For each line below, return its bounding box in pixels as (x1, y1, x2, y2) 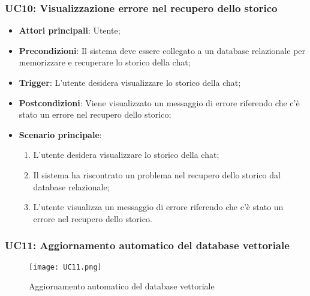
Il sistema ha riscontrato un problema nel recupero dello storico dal (33, 168, 281, 181)
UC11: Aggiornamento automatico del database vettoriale (5, 238, 290, 253)
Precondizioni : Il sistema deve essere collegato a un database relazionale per (19, 44, 306, 56)
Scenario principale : (19, 128, 102, 140)
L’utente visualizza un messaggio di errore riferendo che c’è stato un (33, 201, 284, 213)
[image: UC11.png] (29, 262, 102, 271)
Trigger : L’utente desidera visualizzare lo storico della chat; (19, 76, 241, 88)
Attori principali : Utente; (19, 24, 121, 37)
